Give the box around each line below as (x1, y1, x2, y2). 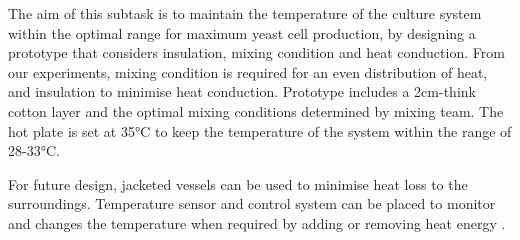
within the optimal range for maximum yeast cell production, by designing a (8, 22, 476, 43)
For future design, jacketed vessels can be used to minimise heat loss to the (8, 173, 468, 194)
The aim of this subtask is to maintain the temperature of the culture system (8, 3, 482, 23)
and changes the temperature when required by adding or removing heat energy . (8, 212, 506, 233)
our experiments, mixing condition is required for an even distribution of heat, (8, 61, 488, 82)
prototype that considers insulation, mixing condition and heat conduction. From (8, 42, 505, 63)
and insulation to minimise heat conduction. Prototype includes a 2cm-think (8, 81, 476, 102)
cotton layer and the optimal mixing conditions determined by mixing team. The (8, 100, 504, 121)
